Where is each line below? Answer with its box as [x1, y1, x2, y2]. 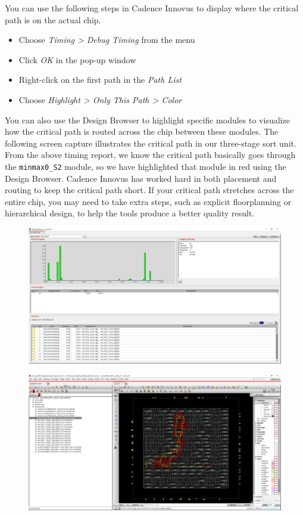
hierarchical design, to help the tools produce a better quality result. [5, 207, 255, 219]
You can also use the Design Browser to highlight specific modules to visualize [5, 113, 290, 126]
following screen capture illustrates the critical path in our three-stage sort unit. [5, 136, 296, 149]
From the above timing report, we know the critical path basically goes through [5, 148, 296, 161]
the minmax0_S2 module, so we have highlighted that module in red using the [5, 160, 286, 172]
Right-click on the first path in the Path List [18, 73, 182, 86]
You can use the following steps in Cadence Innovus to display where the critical [5, 2, 299, 14]
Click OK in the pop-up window [18, 53, 136, 66]
